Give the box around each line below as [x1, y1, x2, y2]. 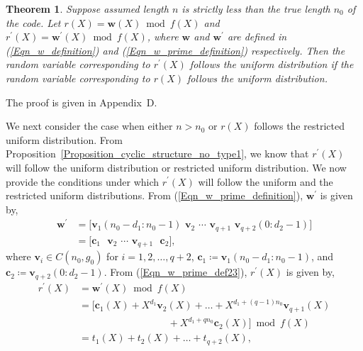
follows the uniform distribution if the [189, 57, 354, 72]
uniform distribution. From [6, 132, 123, 147]
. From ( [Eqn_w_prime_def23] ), [104, 264, 247, 279]
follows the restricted [254, 118, 345, 133]
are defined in [227, 29, 287, 44]
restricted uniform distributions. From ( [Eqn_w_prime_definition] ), [6, 188, 303, 203]
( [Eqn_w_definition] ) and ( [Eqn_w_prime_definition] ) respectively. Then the [6, 43, 345, 57]
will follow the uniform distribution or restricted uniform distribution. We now [6, 160, 347, 174]
